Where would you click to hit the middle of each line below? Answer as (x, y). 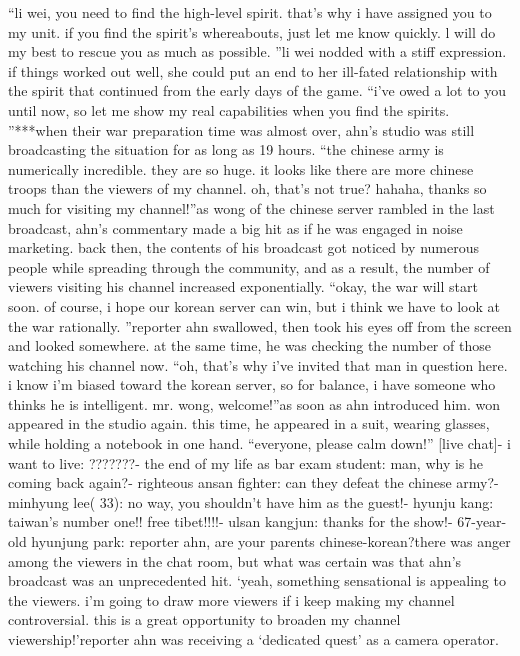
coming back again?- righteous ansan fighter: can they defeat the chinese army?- (253, 482)
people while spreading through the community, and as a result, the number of (249, 266)
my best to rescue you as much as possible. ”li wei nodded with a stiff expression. (257, 51)
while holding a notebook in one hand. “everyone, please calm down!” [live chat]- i (259, 443)
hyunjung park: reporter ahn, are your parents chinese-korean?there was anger (271, 541)
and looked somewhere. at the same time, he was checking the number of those (249, 345)
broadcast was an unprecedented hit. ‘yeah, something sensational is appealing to (257, 580)
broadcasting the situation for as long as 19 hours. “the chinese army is (226, 149)
